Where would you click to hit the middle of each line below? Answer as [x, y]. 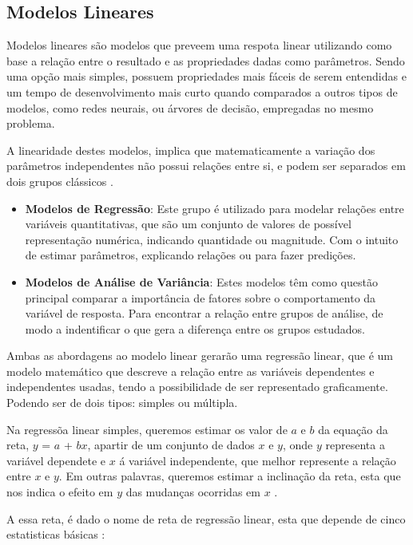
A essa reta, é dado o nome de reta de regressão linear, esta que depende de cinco [206, 518]
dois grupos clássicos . [60, 181]
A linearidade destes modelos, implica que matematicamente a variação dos [191, 150]
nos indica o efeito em [60, 492]
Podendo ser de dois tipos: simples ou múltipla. [122, 403]
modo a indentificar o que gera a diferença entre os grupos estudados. [195, 328]
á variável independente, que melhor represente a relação [258, 460]
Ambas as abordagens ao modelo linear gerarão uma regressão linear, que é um [200, 355]
